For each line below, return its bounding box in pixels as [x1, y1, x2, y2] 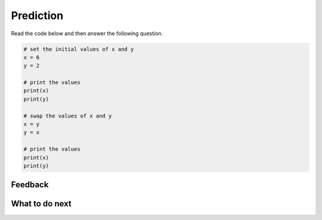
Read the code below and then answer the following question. [11, 30, 163, 37]
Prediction [11, 9, 64, 22]
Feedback [11, 179, 49, 190]
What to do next [11, 199, 72, 209]
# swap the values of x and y [23, 112, 112, 119]
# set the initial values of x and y [23, 45, 134, 52]
